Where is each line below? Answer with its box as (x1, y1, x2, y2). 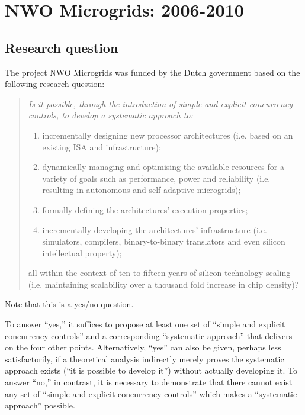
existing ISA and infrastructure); (42, 140, 161, 153)
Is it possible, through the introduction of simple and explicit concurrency (28, 97, 293, 110)
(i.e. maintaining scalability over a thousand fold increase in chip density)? (28, 278, 299, 290)
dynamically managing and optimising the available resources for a (42, 160, 284, 173)
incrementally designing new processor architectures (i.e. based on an (42, 128, 293, 141)
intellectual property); (42, 246, 122, 259)
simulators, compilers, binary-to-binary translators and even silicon (42, 235, 285, 247)
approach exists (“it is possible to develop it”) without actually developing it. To (5, 364, 297, 377)
